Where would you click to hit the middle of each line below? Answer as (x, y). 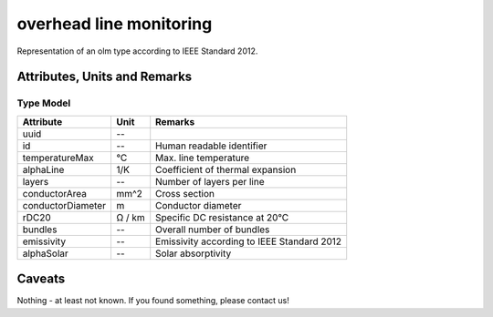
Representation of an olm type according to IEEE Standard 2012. (137, 51)
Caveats (41, 279)
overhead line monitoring (115, 24)
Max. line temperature (203, 158)
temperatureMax (58, 158)
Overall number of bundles (213, 230)
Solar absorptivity (194, 253)
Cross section (185, 193)
